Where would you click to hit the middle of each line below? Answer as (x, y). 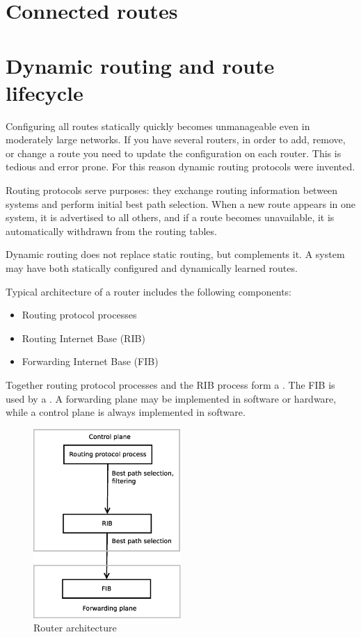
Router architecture (75, 628)
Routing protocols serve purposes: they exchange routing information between (172, 190)
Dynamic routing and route (140, 65)
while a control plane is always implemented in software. (126, 412)
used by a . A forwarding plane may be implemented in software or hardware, (171, 398)
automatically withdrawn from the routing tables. (111, 231)
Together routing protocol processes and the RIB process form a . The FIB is (170, 385)
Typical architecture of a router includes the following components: (149, 291)
